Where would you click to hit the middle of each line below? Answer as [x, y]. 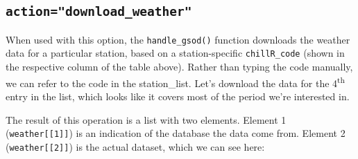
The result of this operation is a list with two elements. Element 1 [146, 119]
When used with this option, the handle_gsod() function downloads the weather [178, 39]
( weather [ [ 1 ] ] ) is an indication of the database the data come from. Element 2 [176, 133]
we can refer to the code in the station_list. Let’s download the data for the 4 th [176, 82]
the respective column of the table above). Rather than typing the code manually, [179, 67]
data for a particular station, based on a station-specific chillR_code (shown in [175, 53]
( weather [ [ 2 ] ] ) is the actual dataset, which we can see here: [135, 146]
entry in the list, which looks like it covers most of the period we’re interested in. [178, 96]
